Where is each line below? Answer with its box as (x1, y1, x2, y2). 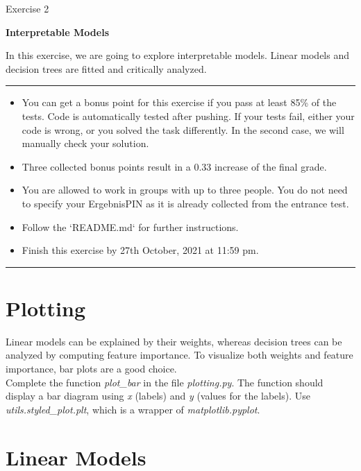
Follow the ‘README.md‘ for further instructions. (22, 219, 239, 234)
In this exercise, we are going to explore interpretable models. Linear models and (6, 48, 349, 62)
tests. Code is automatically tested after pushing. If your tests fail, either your (22, 108, 355, 123)
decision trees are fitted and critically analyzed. (6, 61, 207, 76)
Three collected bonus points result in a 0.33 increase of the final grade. (22, 159, 327, 173)
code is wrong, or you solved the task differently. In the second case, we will (22, 122, 344, 137)
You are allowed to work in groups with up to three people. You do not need (22, 182, 348, 197)
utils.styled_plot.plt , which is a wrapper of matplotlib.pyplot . (6, 402, 260, 416)
